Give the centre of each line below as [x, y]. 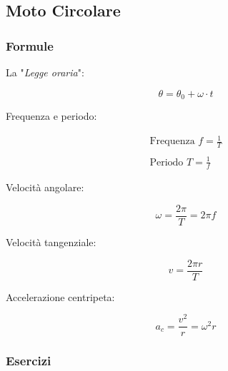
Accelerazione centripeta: [60, 296]
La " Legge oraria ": [45, 72]
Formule [30, 45]
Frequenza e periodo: [51, 116]
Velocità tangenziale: [51, 242]
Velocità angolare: [45, 187]
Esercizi [29, 361]
